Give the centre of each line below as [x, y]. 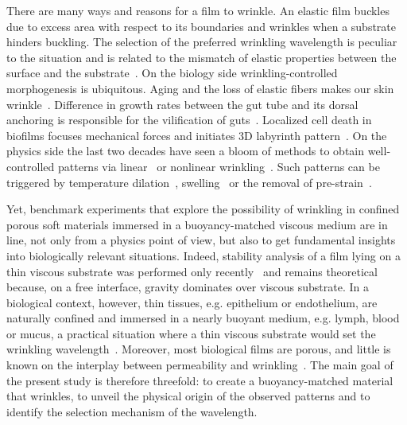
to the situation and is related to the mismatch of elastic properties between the [202, 57]
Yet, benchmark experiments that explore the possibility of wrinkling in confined [203, 209]
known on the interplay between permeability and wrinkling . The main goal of [200, 365]
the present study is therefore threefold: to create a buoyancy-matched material [200, 380]
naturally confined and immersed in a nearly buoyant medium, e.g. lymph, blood [203, 318]
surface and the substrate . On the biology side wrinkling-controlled [172, 73]
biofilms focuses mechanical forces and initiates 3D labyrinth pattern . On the [197, 135]
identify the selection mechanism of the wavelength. [132, 411]
